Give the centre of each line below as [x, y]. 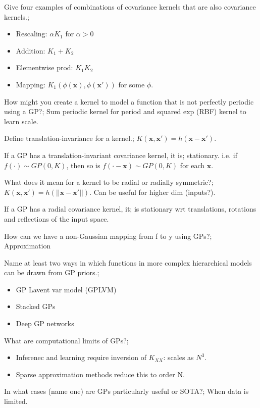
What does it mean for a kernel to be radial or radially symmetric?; [109, 182]
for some [132, 84]
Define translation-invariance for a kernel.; [69, 138]
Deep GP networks [45, 323]
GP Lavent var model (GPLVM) [66, 289]
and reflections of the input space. [57, 218]
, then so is [83, 165]
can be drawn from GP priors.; [52, 272]
